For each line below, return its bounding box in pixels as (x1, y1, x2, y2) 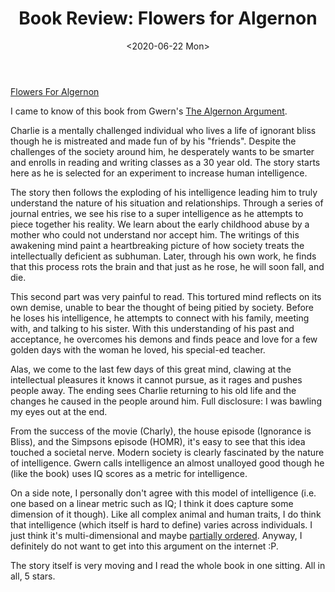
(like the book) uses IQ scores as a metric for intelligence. (10, 467, 248, 479)
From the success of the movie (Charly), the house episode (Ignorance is (10, 425, 312, 437)
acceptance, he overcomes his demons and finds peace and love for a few (10, 333, 318, 345)
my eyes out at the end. (10, 405, 108, 417)
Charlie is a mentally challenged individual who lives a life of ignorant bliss (10, 124, 317, 136)
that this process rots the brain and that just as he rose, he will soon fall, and (10, 260, 325, 272)
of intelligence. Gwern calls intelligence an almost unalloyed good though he (10, 457, 325, 469)
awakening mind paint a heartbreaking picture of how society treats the (10, 239, 305, 251)
